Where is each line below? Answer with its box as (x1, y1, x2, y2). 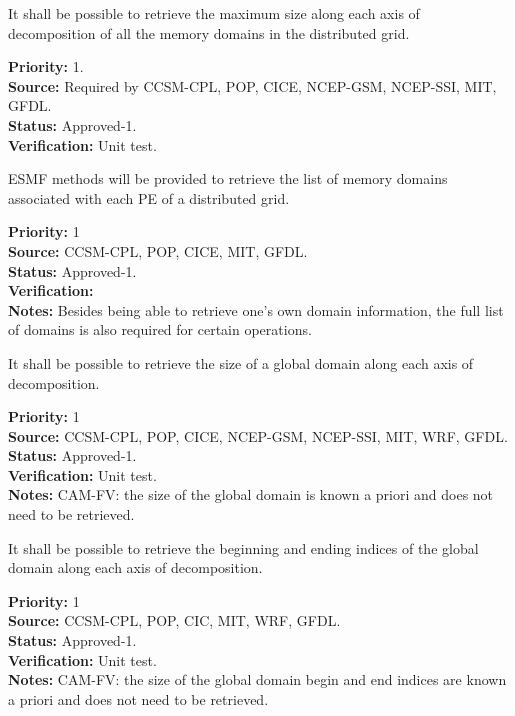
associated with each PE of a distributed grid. (8, 187, 290, 208)
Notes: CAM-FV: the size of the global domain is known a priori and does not (8, 484, 494, 505)
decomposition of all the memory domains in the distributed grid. (8, 22, 410, 43)
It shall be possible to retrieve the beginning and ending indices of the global (8, 537, 479, 558)
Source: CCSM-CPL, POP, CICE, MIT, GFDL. (8, 240, 308, 261)
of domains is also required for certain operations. (8, 319, 312, 340)
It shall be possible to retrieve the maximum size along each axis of (8, 3, 420, 23)
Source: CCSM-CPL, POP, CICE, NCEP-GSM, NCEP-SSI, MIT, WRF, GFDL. (8, 425, 508, 446)
